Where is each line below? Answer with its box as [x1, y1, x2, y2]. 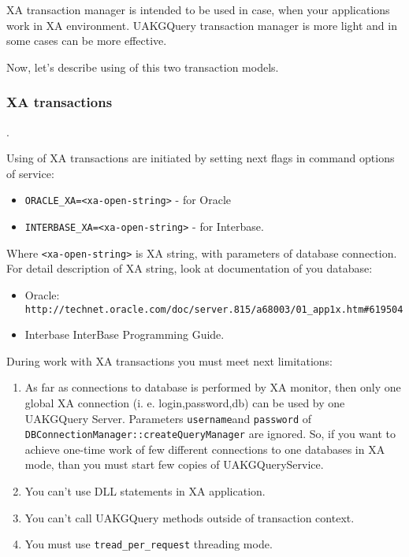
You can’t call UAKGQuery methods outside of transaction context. [24, 509, 355, 525]
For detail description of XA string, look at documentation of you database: [6, 260, 373, 277]
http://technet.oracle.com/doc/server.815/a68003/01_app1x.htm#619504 [24, 303, 403, 315]
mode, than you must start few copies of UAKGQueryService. [24, 456, 324, 473]
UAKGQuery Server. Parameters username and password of [24, 410, 312, 426]
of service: [6, 165, 54, 181]
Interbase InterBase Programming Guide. [24, 326, 225, 343]
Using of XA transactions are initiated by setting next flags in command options [6, 150, 395, 166]
